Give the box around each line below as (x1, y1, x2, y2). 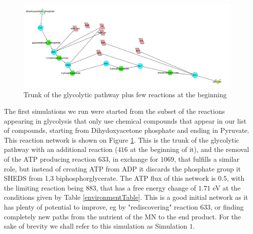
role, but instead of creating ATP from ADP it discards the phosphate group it (4, 163, 241, 173)
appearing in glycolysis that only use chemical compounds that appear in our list (4, 115, 247, 126)
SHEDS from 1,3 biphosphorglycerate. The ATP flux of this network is (4, 173, 216, 183)
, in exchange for (108, 153, 158, 164)
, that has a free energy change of (96, 182, 196, 192)
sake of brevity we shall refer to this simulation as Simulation (4, 221, 188, 231)
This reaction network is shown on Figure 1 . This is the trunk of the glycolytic (4, 134, 239, 145)
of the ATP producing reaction (4, 153, 96, 164)
